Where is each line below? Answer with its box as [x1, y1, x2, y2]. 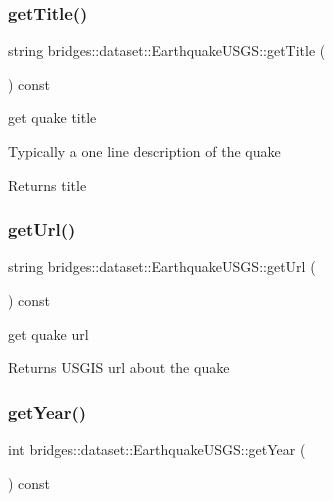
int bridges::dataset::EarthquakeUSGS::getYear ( [8, 439, 306, 459]
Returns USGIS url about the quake [8, 357, 230, 378]
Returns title [8, 174, 87, 195]
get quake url [8, 323, 89, 344]
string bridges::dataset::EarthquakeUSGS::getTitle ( [8, 40, 326, 61]
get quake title [8, 107, 97, 128]
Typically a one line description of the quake [8, 141, 281, 161]
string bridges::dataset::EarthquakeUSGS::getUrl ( [8, 256, 316, 277]
